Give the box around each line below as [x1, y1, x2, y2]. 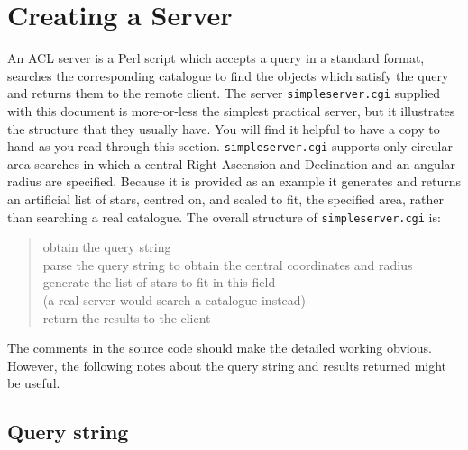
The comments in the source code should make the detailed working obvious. [7, 338, 432, 357]
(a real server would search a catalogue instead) [42, 291, 307, 310]
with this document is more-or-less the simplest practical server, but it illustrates [7, 101, 455, 120]
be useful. [7, 373, 60, 392]
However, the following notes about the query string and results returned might [7, 355, 447, 374]
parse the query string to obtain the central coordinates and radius [42, 255, 413, 274]
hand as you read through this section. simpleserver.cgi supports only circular [7, 137, 453, 156]
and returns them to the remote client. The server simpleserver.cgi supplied [7, 84, 441, 103]
